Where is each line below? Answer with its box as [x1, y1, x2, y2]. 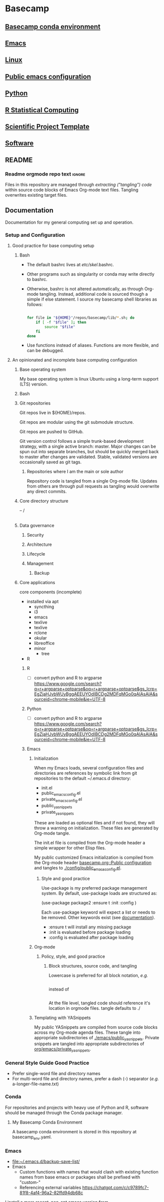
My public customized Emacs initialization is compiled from [34, 854, 154, 860]
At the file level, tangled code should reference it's [48, 1000, 151, 1006]
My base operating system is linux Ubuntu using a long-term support [19, 376, 159, 382]
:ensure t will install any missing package [48, 924, 131, 930]
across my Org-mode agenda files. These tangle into [34, 1029, 141, 1035]
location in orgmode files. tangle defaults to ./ [48, 1005, 141, 1011]
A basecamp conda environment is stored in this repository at [12, 1128, 137, 1134]
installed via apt [26, 599, 59, 605]
